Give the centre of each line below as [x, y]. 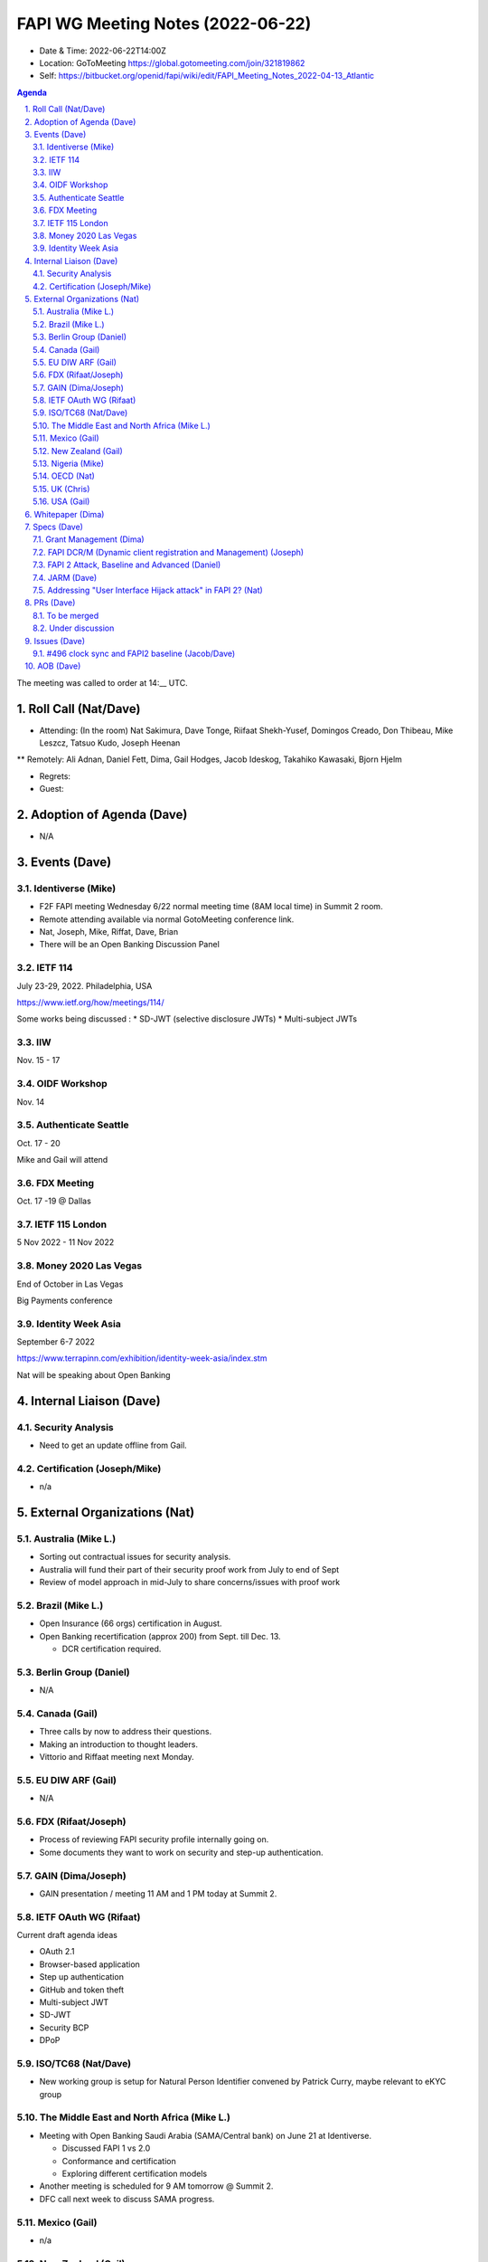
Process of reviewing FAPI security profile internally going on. [154, 1839]
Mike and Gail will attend [62, 1160]
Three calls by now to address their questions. [126, 1732]
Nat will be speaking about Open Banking [94, 1374]
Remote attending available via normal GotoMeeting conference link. [167, 919]
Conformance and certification [119, 2161]
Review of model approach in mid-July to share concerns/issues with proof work [190, 1582]
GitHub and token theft [82, 1990]
